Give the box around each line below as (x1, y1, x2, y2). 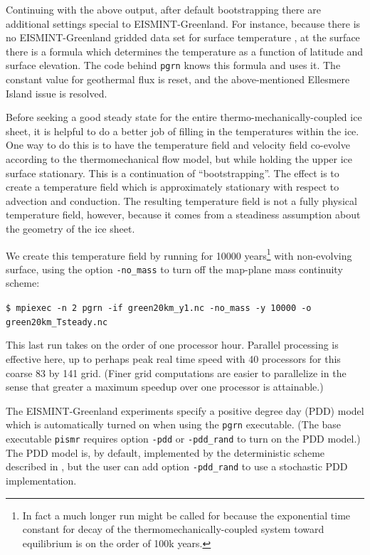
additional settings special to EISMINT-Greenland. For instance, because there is (6, 16, 361, 31)
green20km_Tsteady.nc (6, 317, 108, 327)
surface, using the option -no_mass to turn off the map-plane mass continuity (6, 261, 343, 276)
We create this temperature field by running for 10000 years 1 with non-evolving (6, 245, 352, 263)
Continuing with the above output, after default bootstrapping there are (6, 2, 321, 16)
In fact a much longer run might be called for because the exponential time (22, 507, 351, 522)
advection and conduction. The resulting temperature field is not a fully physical (6, 193, 357, 208)
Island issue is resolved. (6, 85, 107, 100)
